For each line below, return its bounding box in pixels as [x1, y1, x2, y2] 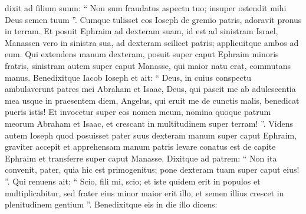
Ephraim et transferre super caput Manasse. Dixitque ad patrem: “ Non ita [5, 152, 277, 164]
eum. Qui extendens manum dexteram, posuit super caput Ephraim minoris [5, 48, 279, 60]
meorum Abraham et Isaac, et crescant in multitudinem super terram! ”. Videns [5, 117, 293, 129]
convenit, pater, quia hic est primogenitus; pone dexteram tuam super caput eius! [5, 163, 300, 176]
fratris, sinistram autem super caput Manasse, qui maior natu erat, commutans [5, 59, 291, 71]
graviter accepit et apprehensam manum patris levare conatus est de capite [5, 140, 276, 153]
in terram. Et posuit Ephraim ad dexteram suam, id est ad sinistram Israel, [5, 25, 278, 37]
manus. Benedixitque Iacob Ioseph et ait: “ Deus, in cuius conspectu [5, 71, 252, 83]
